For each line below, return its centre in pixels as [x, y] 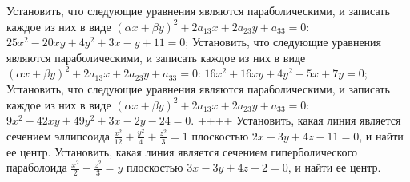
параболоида [37, 167]
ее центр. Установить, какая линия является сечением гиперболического [182, 151]
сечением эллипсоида [58, 135]
